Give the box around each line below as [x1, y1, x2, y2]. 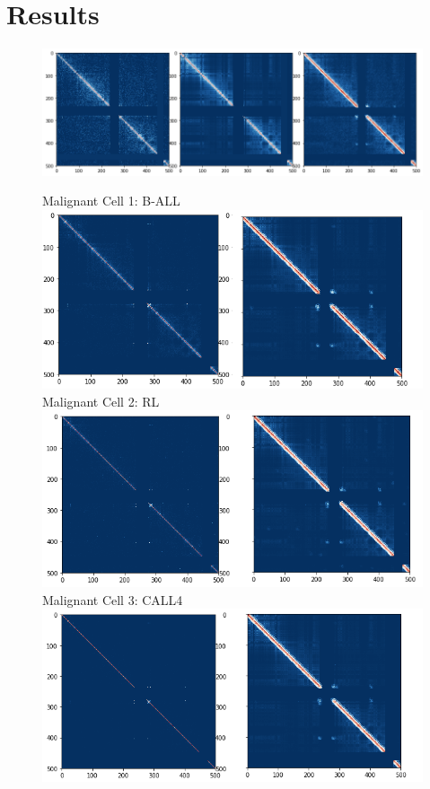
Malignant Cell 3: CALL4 [42, 590, 183, 609]
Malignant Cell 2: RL [42, 391, 160, 410]
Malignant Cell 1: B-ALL [42, 191, 180, 210]
